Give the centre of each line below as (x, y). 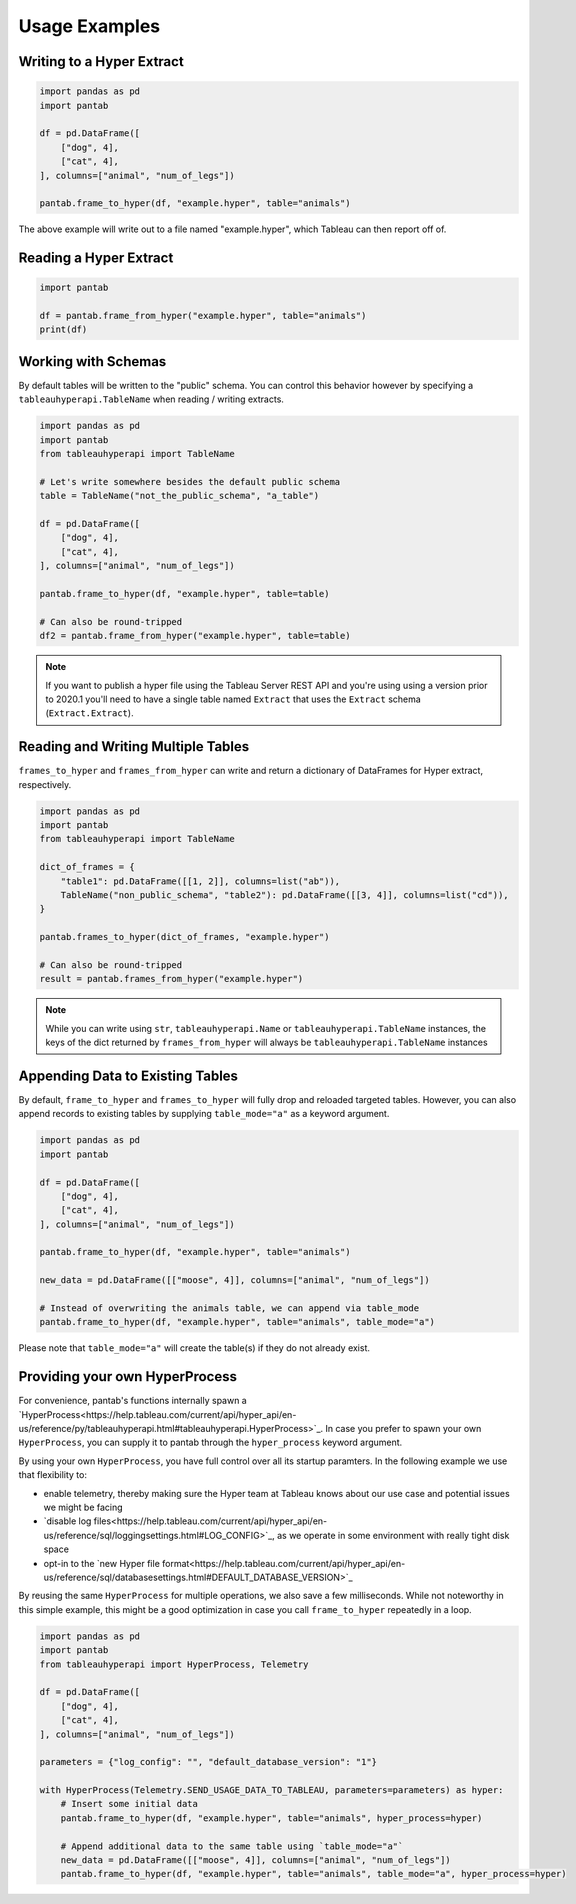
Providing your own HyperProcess (127, 1376)
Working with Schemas (92, 361)
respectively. (45, 784)
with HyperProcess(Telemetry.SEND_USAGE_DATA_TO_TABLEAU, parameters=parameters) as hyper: (271, 1790)
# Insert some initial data (129, 1804)
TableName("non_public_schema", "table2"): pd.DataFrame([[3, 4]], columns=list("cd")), (284, 894)
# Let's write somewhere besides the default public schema (190, 481)
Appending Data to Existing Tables (128, 1075)
